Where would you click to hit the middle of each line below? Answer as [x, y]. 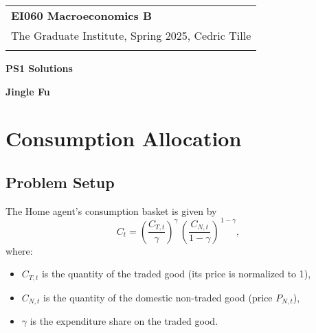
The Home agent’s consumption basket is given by [111, 210]
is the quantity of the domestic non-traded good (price [158, 297]
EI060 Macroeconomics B [82, 15]
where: [19, 250]
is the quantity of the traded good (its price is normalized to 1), [176, 274]
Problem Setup [60, 182]
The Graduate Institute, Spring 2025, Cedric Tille [131, 35]
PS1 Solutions [39, 68]
